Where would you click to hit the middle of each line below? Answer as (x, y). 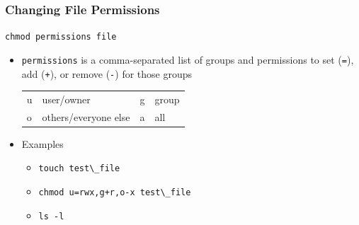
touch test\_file (79, 169)
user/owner (66, 99)
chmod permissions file (61, 37)
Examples (42, 143)
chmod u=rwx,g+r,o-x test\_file (115, 193)
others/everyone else (86, 116)
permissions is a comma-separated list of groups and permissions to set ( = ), (188, 59)
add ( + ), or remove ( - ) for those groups (107, 73)
